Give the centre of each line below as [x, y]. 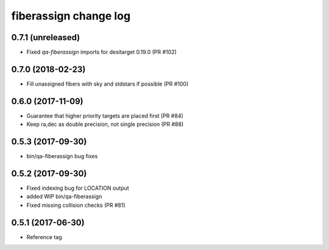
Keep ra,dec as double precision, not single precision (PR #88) [105, 124]
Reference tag [44, 237]
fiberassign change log [71, 16]
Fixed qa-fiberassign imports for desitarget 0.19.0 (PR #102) [101, 52]
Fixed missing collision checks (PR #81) [76, 205]
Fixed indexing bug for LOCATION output [78, 188]
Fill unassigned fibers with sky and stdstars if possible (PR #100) [108, 84]
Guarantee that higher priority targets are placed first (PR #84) [105, 116]
